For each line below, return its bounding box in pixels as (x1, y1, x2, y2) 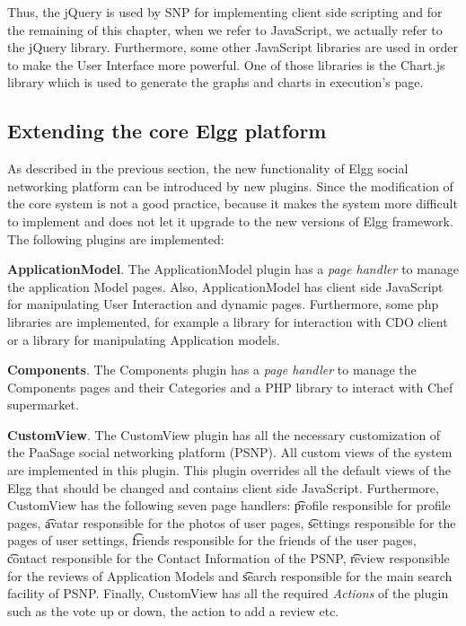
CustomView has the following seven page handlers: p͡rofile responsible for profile (7, 496, 451, 515)
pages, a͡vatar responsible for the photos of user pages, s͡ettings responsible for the (7, 513, 456, 532)
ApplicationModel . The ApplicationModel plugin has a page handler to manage (7, 260, 459, 278)
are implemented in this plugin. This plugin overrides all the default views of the (7, 461, 451, 480)
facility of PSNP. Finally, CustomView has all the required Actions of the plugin (7, 584, 449, 603)
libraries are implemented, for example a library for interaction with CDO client (7, 312, 448, 331)
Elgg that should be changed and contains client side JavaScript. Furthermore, (7, 478, 439, 497)
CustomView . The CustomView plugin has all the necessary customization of (7, 425, 441, 444)
